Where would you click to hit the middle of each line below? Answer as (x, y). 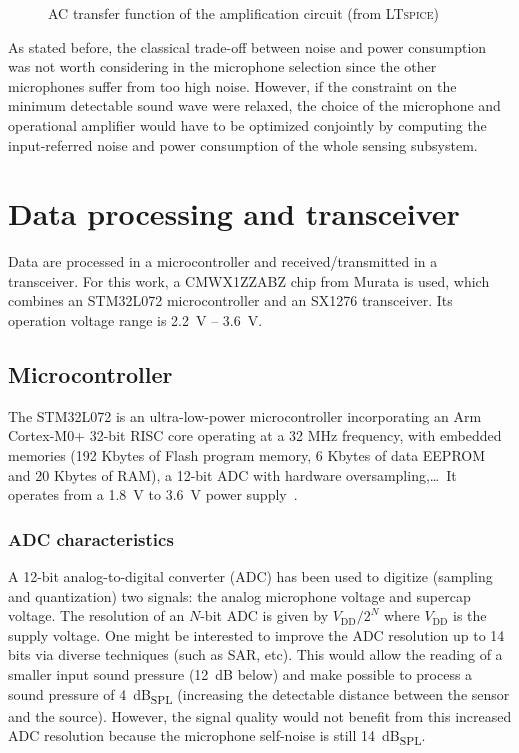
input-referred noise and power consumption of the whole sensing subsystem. (243, 144)
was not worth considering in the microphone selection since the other (222, 66)
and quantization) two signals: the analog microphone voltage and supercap (239, 595)
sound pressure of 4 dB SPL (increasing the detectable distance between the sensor (259, 695)
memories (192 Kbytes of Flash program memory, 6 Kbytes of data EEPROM (247, 455)
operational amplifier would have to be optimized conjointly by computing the (247, 124)
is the (470, 615)
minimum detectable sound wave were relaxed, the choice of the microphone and (254, 105)
